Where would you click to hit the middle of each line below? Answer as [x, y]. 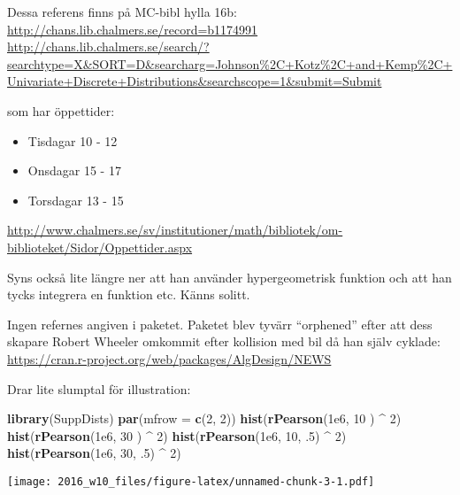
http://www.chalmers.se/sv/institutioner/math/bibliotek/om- [175, 230]
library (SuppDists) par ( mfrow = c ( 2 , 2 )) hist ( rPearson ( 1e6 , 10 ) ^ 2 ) [204, 418]
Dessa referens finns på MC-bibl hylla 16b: [122, 12]
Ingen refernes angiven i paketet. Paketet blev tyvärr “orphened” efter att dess [220, 324]
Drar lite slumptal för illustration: [99, 388]
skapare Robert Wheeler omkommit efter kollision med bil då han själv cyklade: [224, 341]
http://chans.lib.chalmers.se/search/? [108, 46]
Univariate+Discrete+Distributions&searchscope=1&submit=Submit [195, 81]
